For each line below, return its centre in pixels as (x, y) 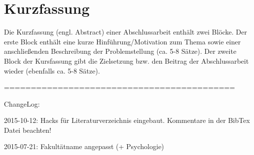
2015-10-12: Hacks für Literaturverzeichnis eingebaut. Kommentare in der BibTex (127, 120)
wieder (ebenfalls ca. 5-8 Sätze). (52, 70)
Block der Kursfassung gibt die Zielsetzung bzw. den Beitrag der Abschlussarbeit (127, 60)
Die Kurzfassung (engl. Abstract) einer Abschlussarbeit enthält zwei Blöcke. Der (126, 32)
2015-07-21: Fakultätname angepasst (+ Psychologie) (84, 146)
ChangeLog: (22, 103)
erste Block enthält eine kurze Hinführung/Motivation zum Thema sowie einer (122, 41)
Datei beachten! (28, 130)
